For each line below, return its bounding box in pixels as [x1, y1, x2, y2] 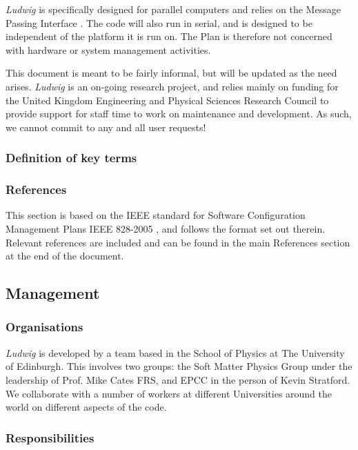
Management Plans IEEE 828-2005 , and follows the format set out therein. [6, 222, 326, 235]
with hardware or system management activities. [6, 42, 211, 57]
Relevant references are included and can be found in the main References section [6, 235, 350, 249]
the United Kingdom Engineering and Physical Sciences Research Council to [6, 92, 329, 107]
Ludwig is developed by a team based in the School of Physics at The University [6, 345, 345, 360]
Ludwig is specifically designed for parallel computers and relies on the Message [6, 2, 341, 16]
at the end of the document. [6, 248, 124, 263]
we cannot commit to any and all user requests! [6, 119, 206, 134]
